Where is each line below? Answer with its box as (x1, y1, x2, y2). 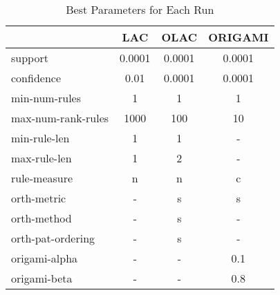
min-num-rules (11, 90, 82, 106)
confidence (11, 70, 62, 86)
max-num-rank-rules (11, 110, 109, 126)
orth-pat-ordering (11, 230, 95, 246)
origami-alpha (11, 250, 78, 266)
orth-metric (11, 190, 66, 206)
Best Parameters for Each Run (66, 1, 214, 17)
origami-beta (11, 270, 73, 286)
